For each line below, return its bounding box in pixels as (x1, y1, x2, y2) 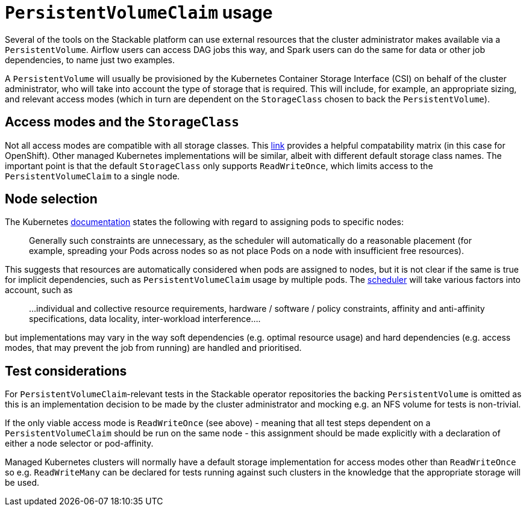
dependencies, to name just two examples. (5, 54, 175, 65)
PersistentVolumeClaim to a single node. (5, 170, 180, 181)
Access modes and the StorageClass (5, 114, 239, 130)
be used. (5, 477, 40, 488)
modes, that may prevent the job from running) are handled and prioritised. (5, 342, 302, 353)
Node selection (5, 191, 98, 207)
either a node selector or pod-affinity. (5, 438, 154, 449)
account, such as (5, 285, 73, 296)
